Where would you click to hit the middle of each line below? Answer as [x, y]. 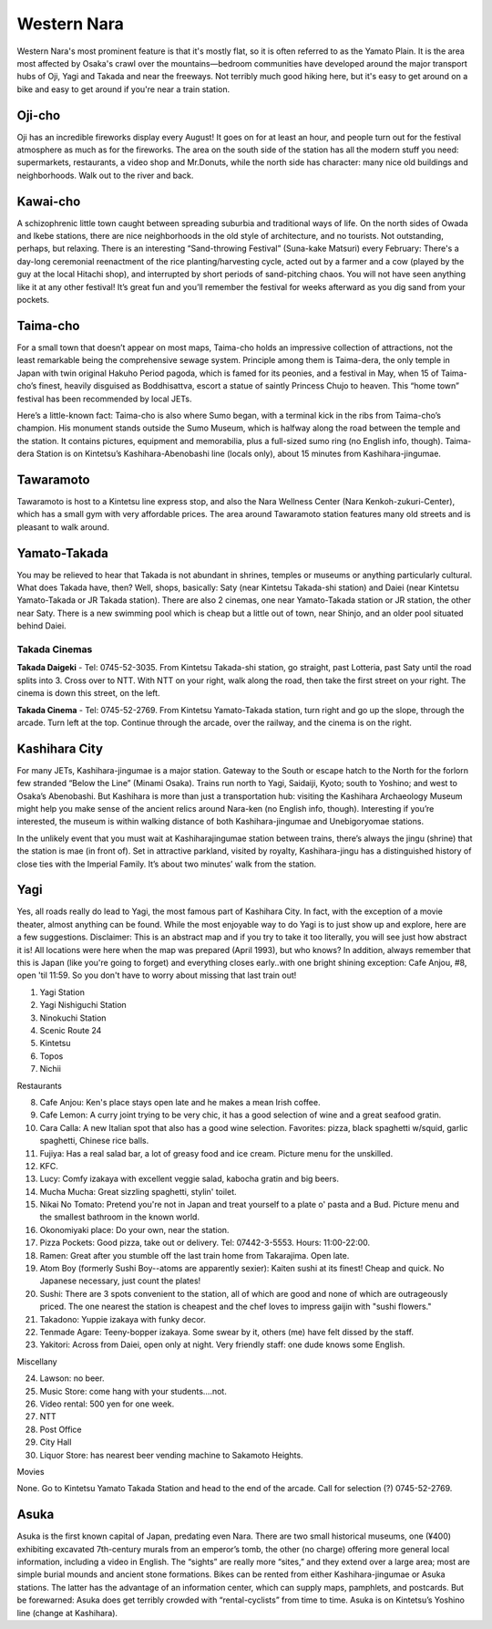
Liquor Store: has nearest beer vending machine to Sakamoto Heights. [172, 1455]
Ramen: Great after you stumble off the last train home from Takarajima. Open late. [195, 1255]
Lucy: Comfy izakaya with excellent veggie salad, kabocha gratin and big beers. [189, 1179]
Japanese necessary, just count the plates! [120, 1281]
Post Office [61, 1429]
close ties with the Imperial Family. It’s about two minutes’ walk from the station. [167, 864]
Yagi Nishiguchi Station [83, 1005]
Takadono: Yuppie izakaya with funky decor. [123, 1319]
